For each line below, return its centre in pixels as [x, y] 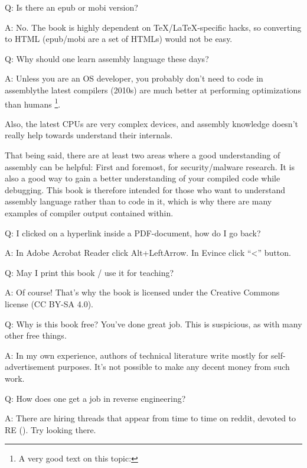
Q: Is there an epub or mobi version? [71, 7]
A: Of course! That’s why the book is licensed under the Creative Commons [142, 292]
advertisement [30, 367]
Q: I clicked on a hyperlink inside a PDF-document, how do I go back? [133, 233]
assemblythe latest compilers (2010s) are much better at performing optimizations [153, 90]
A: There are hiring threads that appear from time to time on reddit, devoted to [151, 418]
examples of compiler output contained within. [89, 212]
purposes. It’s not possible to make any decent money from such [174, 367]
